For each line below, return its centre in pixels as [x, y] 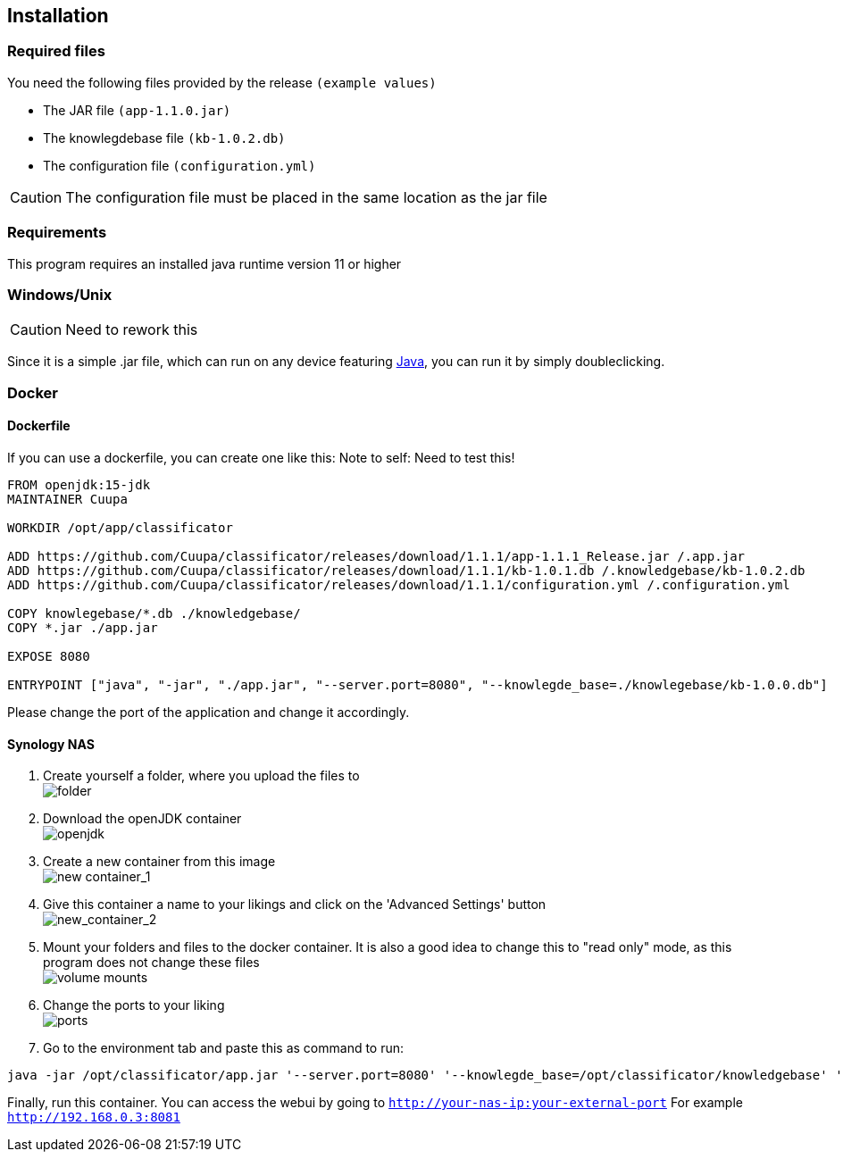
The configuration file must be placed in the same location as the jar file [306, 197]
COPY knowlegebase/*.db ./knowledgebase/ [154, 613]
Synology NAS [51, 744]
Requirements [57, 233]
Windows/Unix [60, 294]
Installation [58, 16]
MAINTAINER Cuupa [67, 499]
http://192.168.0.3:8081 [94, 1117]
